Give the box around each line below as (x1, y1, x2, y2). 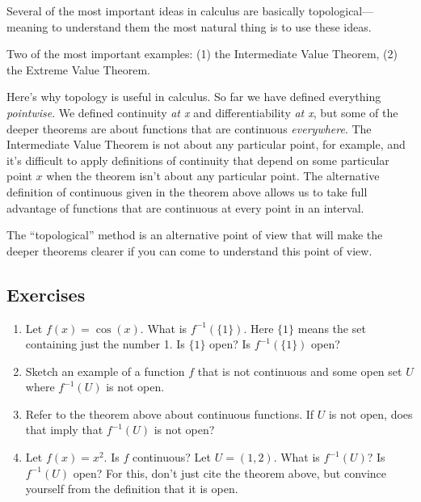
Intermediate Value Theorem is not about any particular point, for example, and (6, 136, 406, 153)
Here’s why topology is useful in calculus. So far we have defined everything (6, 88, 381, 105)
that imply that (25, 421, 103, 438)
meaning (6, 18, 48, 35)
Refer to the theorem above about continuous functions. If (25, 405, 314, 422)
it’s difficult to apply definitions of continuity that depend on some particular (6, 151, 389, 168)
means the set (297, 319, 366, 336)
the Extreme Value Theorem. (6, 61, 150, 78)
